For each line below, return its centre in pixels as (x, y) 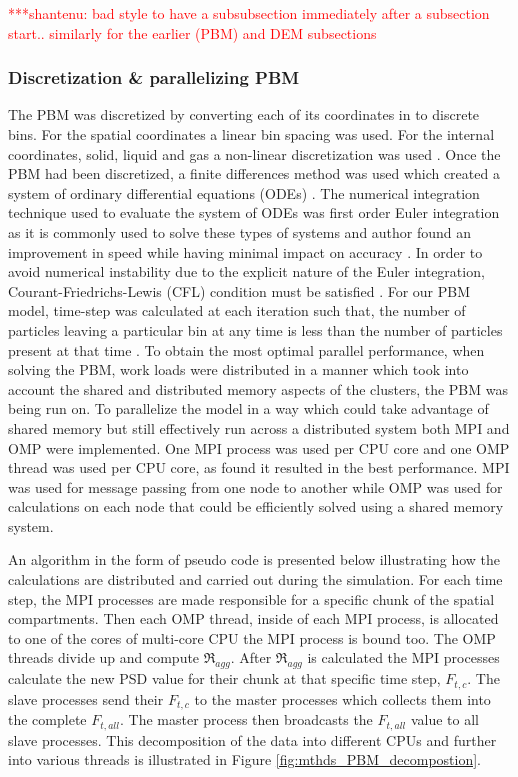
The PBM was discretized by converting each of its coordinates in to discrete (244, 114)
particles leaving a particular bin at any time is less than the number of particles (255, 329)
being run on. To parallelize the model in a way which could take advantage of (248, 408)
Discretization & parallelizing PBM (154, 77)
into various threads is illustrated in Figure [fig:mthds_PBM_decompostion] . (245, 759)
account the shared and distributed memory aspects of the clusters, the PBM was (258, 388)
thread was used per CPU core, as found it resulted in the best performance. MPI (259, 467)
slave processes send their (86, 698)
